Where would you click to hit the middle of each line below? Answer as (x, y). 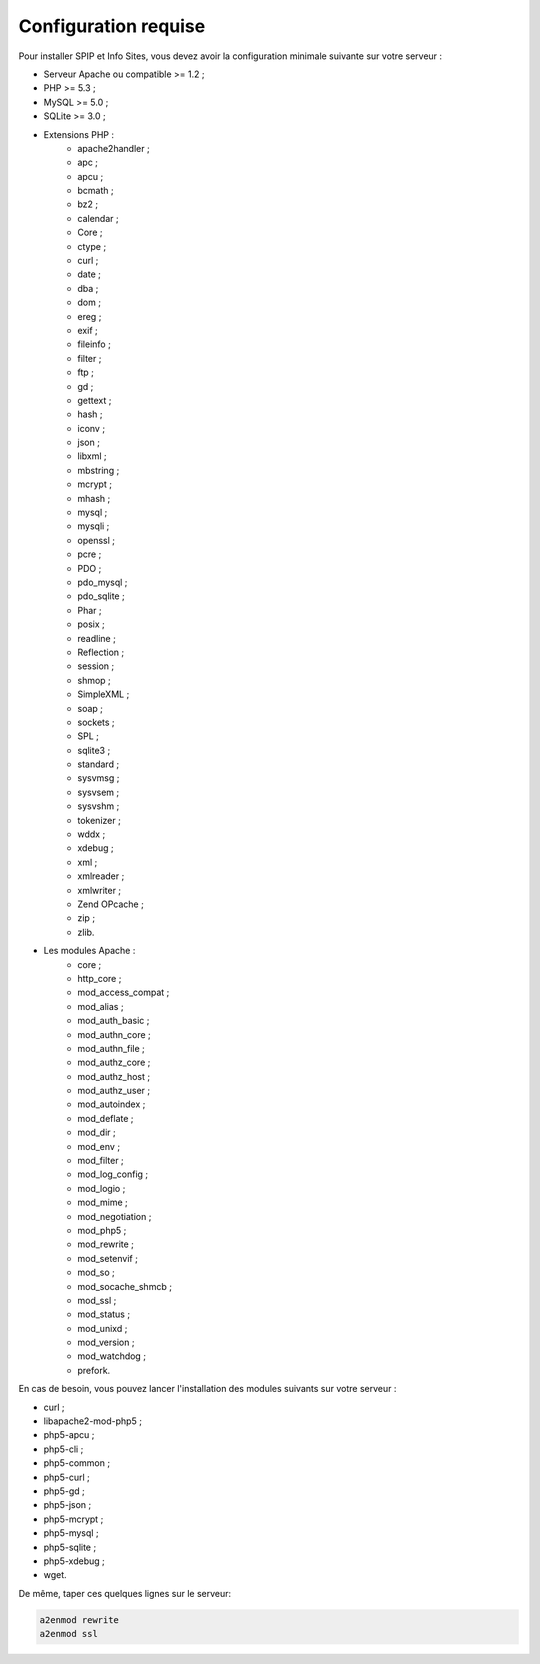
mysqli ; (93, 526)
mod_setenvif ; (108, 1258)
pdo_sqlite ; (101, 596)
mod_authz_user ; (113, 1091)
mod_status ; (103, 1314)
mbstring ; (98, 470)
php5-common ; (76, 1463)
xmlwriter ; (99, 890)
